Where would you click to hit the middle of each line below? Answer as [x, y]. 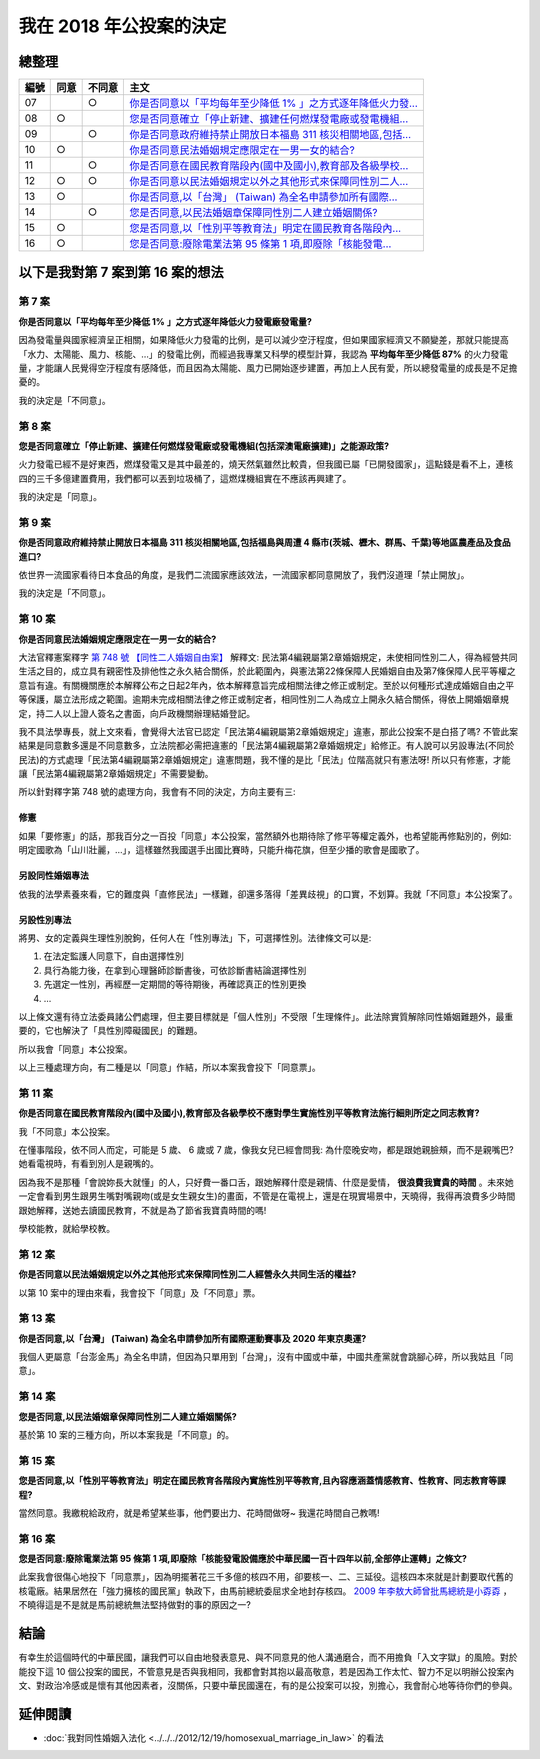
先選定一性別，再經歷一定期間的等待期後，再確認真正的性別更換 [175, 984]
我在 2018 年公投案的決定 [122, 26]
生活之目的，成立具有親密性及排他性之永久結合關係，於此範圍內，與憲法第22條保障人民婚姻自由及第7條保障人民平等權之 [267, 671]
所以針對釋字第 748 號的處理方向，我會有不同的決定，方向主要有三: [157, 792]
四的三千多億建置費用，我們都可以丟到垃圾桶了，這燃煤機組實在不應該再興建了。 [185, 478]
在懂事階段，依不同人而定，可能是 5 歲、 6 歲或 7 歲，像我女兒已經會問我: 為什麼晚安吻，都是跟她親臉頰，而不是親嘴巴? [266, 1150]
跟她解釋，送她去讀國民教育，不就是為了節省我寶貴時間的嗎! [142, 1210]
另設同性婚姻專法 [53, 876]
